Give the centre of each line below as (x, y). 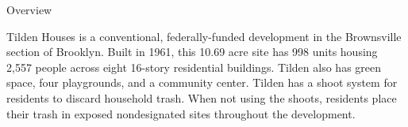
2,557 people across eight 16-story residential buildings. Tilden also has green (194, 67)
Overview (29, 9)
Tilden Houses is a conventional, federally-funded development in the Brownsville (204, 36)
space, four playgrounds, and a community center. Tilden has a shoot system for (202, 82)
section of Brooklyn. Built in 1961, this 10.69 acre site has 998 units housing (192, 52)
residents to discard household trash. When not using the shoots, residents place (202, 97)
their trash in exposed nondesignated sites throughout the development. (181, 113)
